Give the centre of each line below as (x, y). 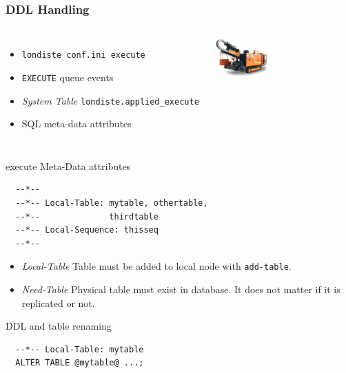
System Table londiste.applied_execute (110, 100)
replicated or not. (58, 302)
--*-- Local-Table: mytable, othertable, (112, 203)
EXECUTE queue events (68, 77)
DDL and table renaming (59, 326)
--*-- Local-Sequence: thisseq (87, 230)
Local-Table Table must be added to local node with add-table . (156, 266)
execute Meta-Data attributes (68, 166)
